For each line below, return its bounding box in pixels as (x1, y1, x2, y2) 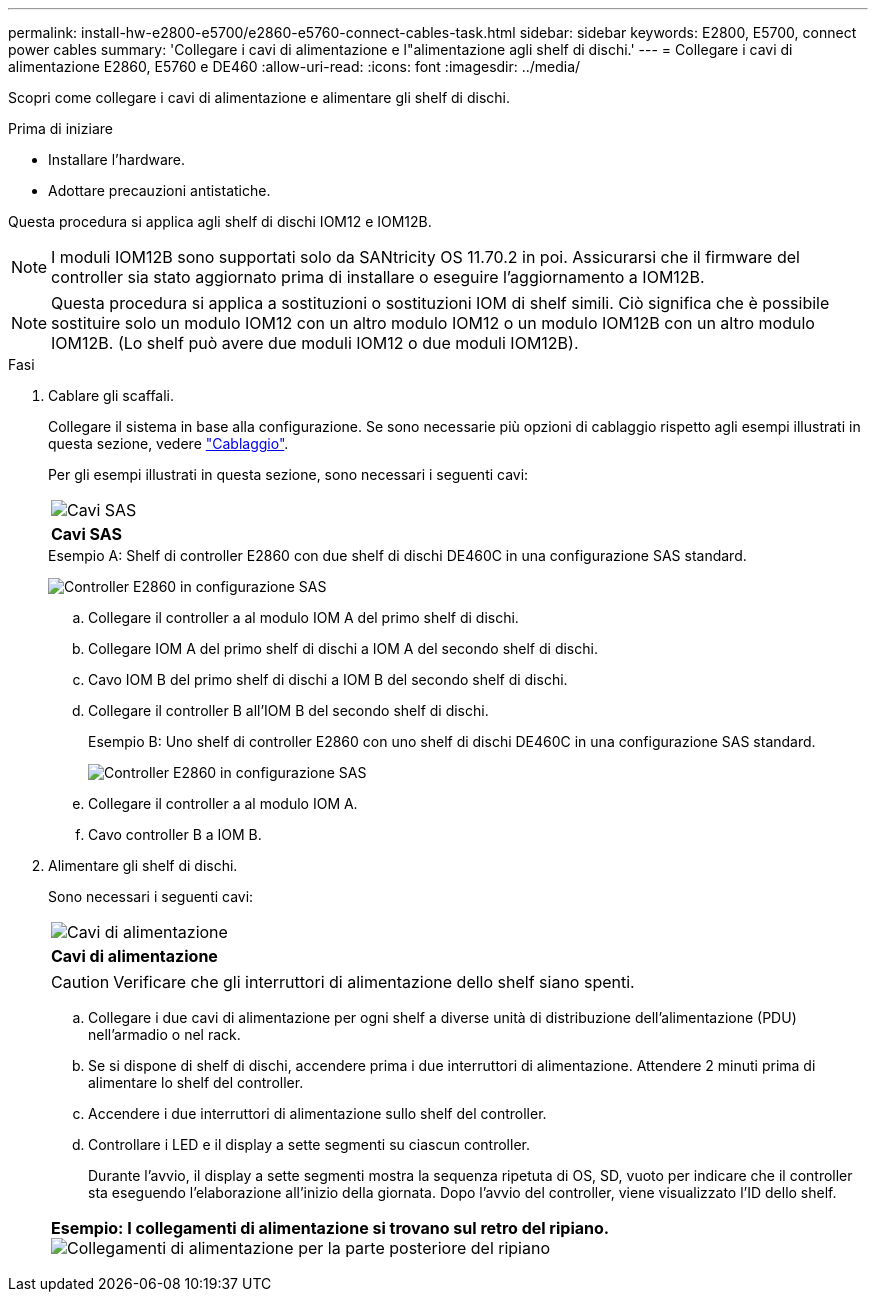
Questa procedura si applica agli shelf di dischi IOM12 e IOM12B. (8, 213, 432, 230)
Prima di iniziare (8, 120, 113, 137)
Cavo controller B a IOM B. (88, 826, 262, 843)
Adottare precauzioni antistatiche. (48, 182, 271, 199)
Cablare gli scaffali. (48, 387, 175, 404)
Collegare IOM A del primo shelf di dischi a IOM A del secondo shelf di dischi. (88, 640, 598, 657)
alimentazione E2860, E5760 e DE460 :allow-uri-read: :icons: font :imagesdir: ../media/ (8, 58, 581, 75)
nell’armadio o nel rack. (88, 1026, 241, 1043)
